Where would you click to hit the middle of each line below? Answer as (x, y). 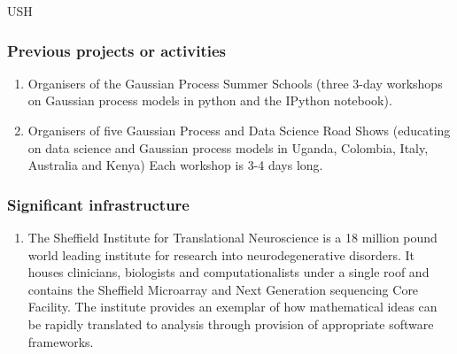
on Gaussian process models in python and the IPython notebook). (210, 100)
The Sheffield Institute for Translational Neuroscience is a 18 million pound (232, 237)
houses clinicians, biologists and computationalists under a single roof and (228, 272)
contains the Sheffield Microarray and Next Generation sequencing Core (223, 289)
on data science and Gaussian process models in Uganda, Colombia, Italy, (228, 147)
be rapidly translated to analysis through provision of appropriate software (231, 323)
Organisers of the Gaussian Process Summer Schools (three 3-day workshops (235, 83)
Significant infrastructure (98, 204)
